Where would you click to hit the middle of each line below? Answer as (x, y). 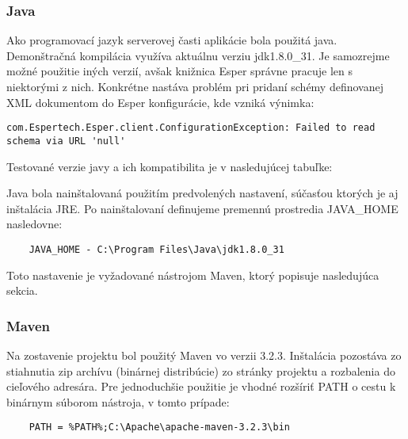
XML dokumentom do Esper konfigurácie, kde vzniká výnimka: (160, 102)
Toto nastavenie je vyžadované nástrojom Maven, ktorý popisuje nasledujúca (193, 275)
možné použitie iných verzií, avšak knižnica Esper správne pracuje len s (179, 71)
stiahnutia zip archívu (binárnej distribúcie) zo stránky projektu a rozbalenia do (201, 370)
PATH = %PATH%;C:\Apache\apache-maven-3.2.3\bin (159, 428)
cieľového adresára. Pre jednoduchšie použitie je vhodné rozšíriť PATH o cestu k (201, 386)
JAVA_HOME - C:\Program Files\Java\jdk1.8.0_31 (156, 249)
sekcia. (22, 290)
